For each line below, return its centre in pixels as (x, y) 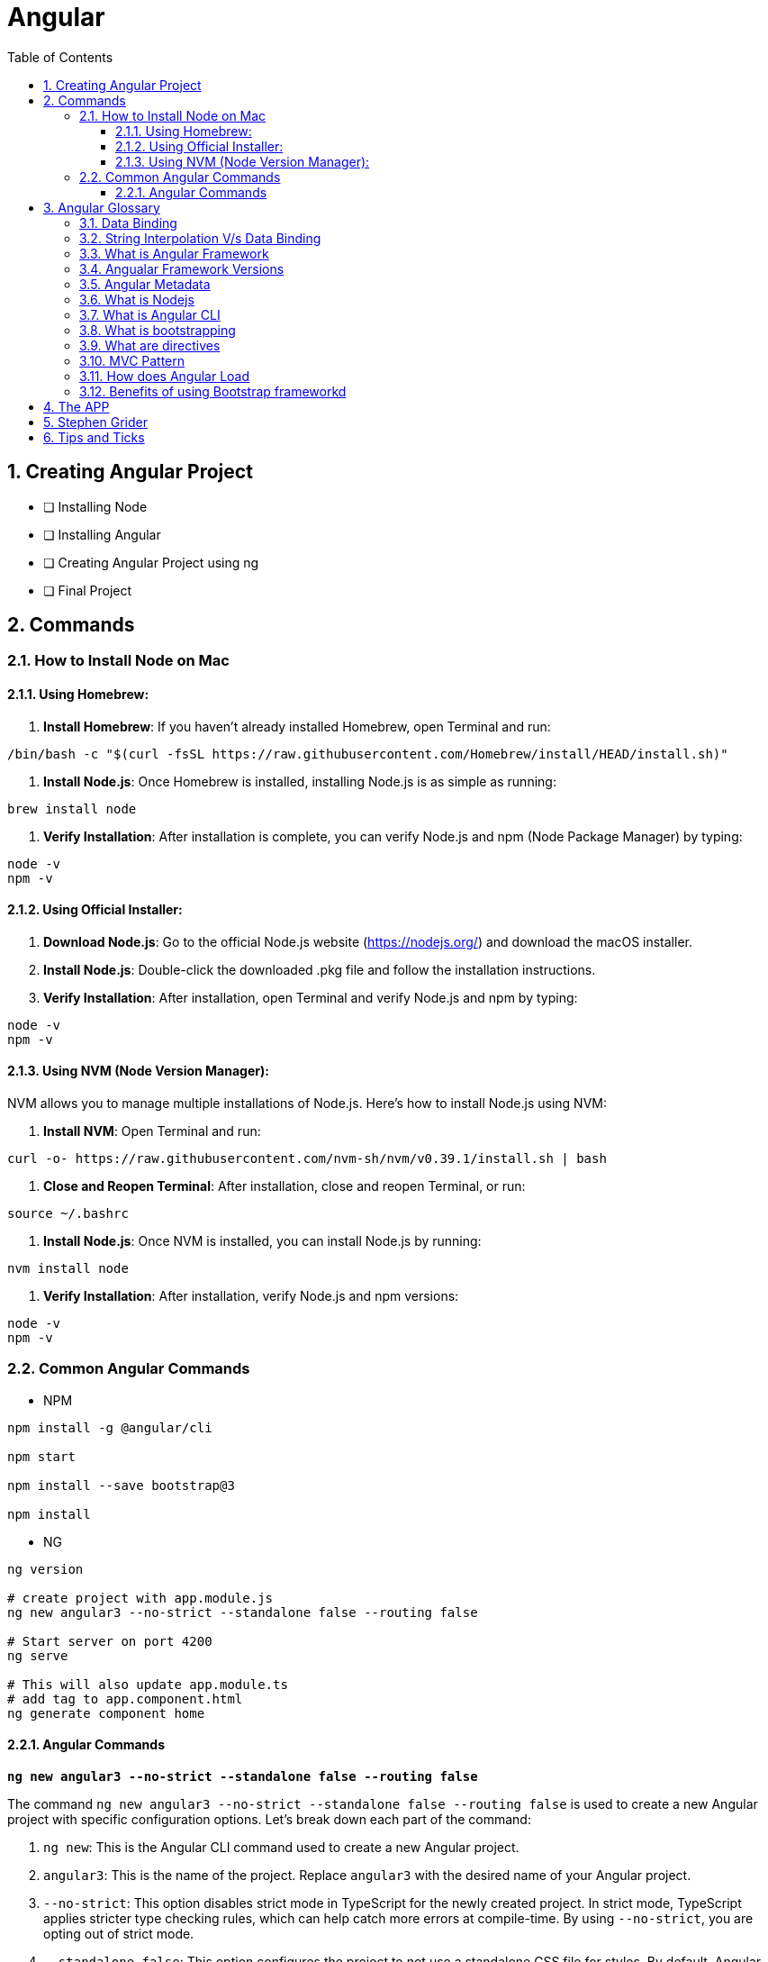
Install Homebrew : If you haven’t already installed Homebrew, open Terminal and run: (297, 726)
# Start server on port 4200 (110, 1641)
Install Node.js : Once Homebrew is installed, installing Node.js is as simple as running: (300, 781)
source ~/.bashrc (68, 1214)
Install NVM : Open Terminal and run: (152, 1131)
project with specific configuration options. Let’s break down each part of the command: (269, 1820)
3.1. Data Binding (128, 223)
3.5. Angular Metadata (145, 284)
